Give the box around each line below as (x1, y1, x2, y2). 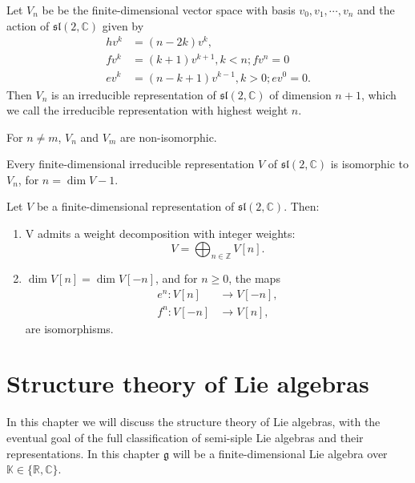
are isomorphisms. (25, 320, 114, 336)
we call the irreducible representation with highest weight (6, 102, 288, 119)
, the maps (228, 270, 280, 287)
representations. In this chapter (6, 445, 160, 461)
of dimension (269, 86, 332, 103)
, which (361, 86, 397, 103)
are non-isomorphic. (120, 128, 217, 145)
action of (6, 17, 50, 34)
